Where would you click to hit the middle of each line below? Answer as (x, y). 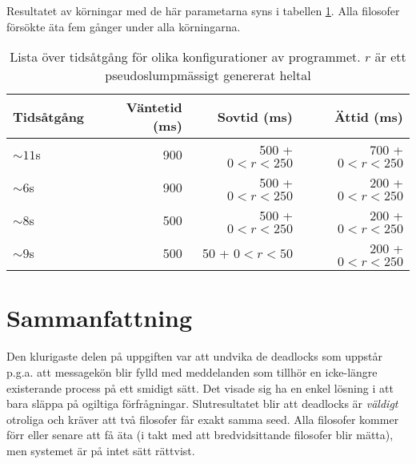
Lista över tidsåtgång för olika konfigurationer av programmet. (185, 57)
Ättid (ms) (368, 116)
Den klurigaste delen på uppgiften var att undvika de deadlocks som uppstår (195, 356)
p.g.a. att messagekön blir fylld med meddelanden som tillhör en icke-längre (192, 371)
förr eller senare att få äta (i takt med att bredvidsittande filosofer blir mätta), (200, 435)
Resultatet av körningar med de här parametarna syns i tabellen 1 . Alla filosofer (203, 10)
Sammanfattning (100, 318)
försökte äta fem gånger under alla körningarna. (124, 26)
